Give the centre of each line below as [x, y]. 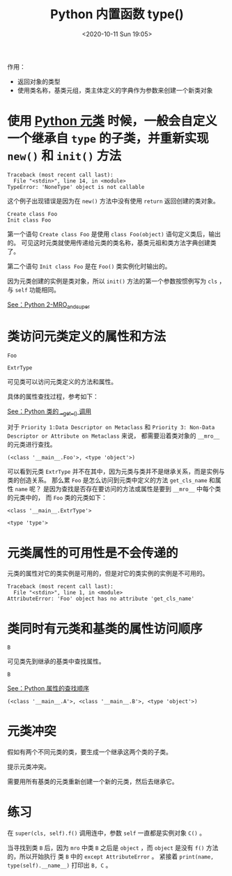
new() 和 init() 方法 [64, 156]
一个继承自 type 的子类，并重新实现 [108, 138]
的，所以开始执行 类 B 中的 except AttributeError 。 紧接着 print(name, [110, 856]
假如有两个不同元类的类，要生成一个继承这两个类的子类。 [90, 752]
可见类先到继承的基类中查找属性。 [56, 661]
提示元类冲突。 [29, 767]
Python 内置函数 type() [117, 14]
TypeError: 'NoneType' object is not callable [76, 187]
